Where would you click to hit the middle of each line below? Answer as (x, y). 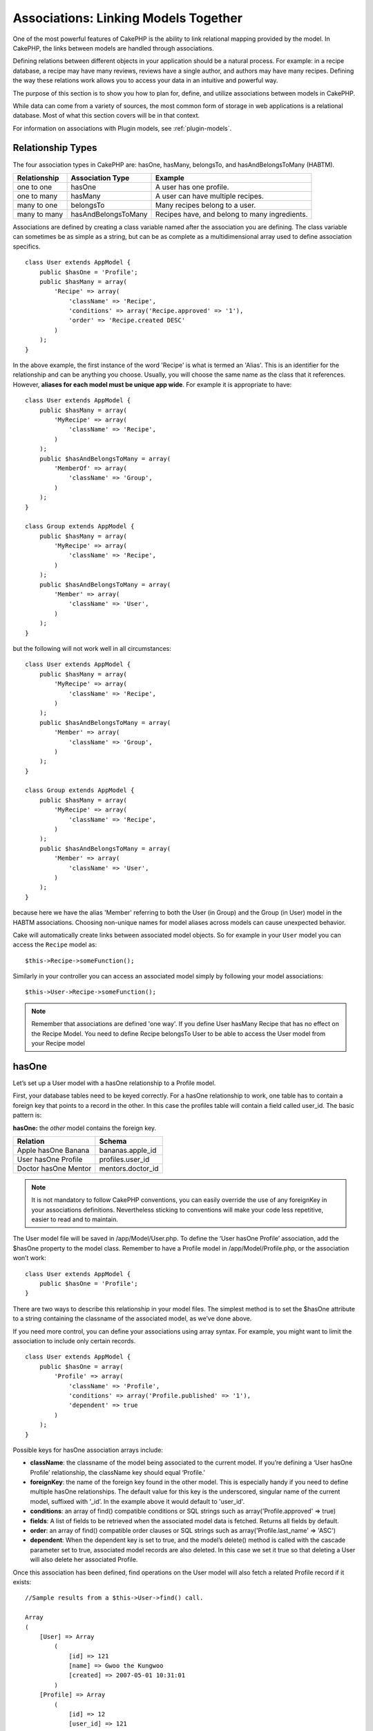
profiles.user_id (124, 1159)
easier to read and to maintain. (75, 1219)
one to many (37, 196)
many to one (37, 205)
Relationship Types (55, 148)
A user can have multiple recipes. (210, 196)
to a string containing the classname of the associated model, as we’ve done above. (132, 1318)
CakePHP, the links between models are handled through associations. (113, 48)
